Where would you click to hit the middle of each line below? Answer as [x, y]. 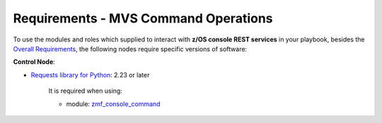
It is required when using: [86, 91]
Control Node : [34, 62]
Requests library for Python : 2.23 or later [90, 75]
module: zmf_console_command [113, 104]
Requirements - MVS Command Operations [143, 18]
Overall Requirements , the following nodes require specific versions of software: [130, 48]
